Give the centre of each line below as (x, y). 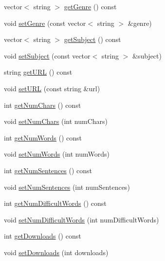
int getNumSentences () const (48, 170)
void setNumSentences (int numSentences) (67, 187)
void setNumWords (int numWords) (57, 154)
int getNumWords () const (43, 137)
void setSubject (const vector (47, 55)
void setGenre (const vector (45, 23)
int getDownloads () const (43, 236)
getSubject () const (92, 39)
